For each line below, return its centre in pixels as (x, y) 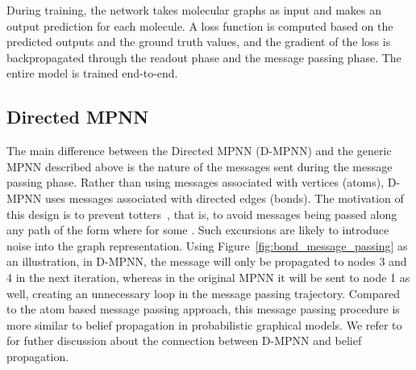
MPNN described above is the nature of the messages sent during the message (200, 166)
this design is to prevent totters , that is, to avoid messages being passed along (202, 214)
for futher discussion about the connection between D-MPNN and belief (184, 341)
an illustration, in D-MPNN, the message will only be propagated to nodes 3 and (207, 261)
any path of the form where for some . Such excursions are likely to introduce (198, 230)
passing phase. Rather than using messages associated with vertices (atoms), (196, 182)
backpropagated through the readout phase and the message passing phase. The (204, 57)
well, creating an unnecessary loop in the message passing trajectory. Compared (203, 293)
